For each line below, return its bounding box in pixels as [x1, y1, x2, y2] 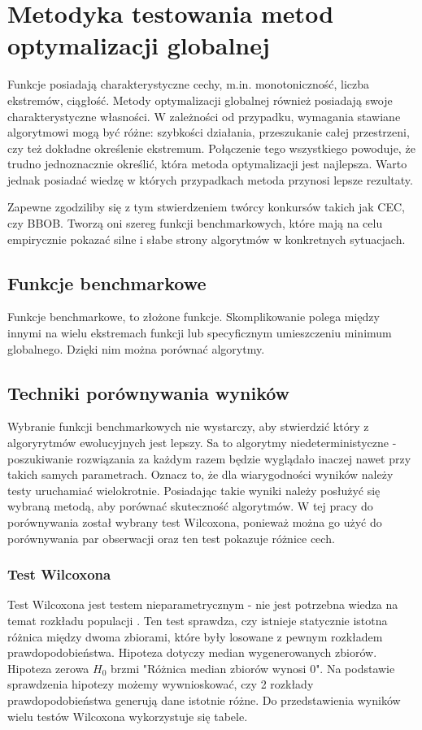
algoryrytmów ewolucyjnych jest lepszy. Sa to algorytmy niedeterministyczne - [7, 434, 397, 451]
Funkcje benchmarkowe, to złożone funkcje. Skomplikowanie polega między [7, 308, 380, 325]
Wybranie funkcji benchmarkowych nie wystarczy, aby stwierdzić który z [7, 418, 369, 435]
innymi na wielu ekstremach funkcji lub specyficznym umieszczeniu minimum [7, 324, 392, 341]
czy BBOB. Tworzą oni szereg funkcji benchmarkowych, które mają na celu [7, 215, 383, 232]
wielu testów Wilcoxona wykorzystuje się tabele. [7, 707, 248, 724]
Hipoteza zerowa [7, 659, 89, 676]
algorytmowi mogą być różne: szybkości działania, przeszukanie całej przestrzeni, [7, 124, 410, 141]
